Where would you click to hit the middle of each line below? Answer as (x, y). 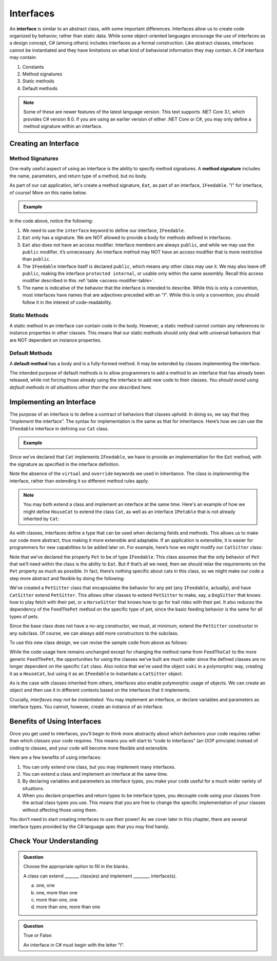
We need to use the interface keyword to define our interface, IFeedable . (104, 230)
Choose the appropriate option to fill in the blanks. (76, 867)
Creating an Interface (44, 144)
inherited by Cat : (41, 519)
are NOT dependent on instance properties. (56, 340)
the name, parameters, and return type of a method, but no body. (78, 176)
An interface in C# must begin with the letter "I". (74, 945)
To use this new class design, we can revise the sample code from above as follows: (99, 642)
